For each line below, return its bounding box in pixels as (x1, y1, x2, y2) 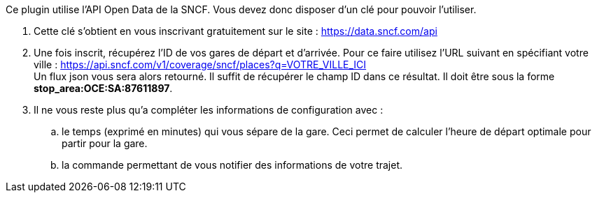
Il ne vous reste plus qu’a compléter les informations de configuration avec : (34, 104, 384, 116)
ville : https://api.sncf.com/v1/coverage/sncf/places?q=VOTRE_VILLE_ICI (34, 59, 367, 70)
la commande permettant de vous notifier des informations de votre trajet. (62, 159, 403, 171)
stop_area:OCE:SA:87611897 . (34, 82, 173, 94)
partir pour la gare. (62, 137, 148, 149)
